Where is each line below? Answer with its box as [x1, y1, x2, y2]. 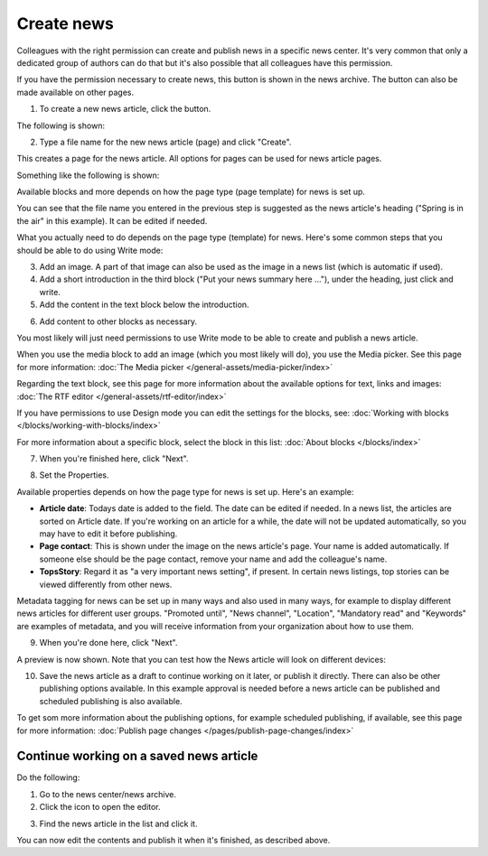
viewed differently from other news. [39, 579, 173, 590]
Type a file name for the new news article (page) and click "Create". [39, 136, 292, 147]
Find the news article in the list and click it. [39, 818, 198, 829]
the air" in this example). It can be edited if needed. [16, 215, 208, 226]
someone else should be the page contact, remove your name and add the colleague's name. [39, 554, 388, 564]
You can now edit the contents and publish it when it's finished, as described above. [16, 834, 331, 845]
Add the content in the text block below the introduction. [39, 299, 249, 311]
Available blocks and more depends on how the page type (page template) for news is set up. [16, 186, 366, 198]
